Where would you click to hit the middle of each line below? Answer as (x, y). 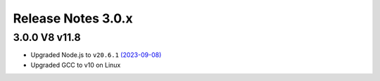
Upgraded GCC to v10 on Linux (76, 65)
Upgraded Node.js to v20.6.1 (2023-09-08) (96, 55)
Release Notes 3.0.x (73, 18)
